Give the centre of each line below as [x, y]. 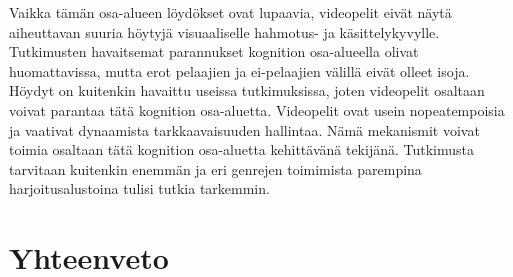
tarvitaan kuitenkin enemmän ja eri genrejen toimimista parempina [215, 168]
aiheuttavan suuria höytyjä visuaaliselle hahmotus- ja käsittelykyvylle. [224, 31]
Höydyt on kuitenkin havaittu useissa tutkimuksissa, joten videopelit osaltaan [247, 90]
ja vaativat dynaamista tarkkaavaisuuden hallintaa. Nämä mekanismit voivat [244, 129]
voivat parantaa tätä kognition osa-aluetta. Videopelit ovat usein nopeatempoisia [257, 109]
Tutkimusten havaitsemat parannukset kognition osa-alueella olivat [214, 51]
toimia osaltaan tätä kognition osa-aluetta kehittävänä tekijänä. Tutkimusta [241, 149]
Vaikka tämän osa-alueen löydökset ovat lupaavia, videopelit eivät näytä [230, 12]
